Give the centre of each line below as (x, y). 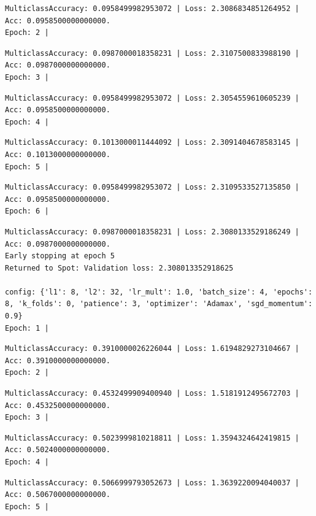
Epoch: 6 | (27, 211)
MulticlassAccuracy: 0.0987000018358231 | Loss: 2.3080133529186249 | (152, 232)
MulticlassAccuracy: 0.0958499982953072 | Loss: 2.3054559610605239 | (152, 98)
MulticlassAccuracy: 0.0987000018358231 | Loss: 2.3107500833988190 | (152, 53)
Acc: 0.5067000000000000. (58, 495)
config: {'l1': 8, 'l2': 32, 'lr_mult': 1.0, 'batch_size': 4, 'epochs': (159, 292)
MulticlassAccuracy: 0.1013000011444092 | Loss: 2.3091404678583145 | (152, 143)
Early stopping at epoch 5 (60, 256)
